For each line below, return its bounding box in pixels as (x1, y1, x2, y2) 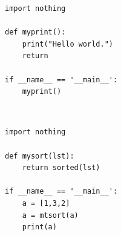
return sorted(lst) (22, 163, 100, 172)
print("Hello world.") (22, 39, 113, 48)
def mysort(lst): (5, 151, 74, 160)
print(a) (22, 223, 57, 232)
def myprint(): (5, 28, 66, 37)
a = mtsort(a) (22, 211, 79, 220)
